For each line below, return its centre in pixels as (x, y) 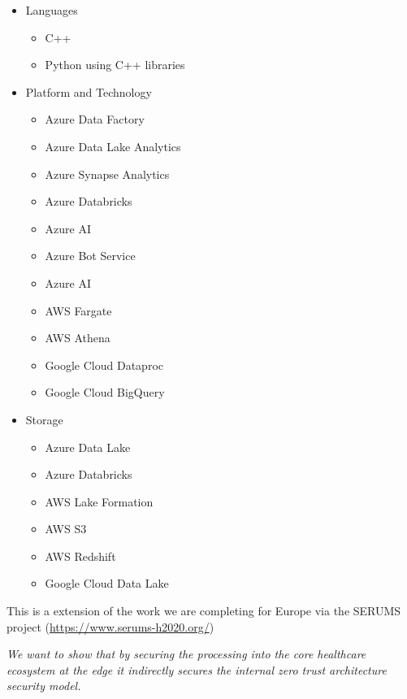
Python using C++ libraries (115, 65)
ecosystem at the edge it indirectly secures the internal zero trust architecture (197, 669)
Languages (52, 10)
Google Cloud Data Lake (107, 583)
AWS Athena (78, 338)
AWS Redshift (80, 556)
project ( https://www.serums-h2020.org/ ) (110, 626)
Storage (44, 419)
